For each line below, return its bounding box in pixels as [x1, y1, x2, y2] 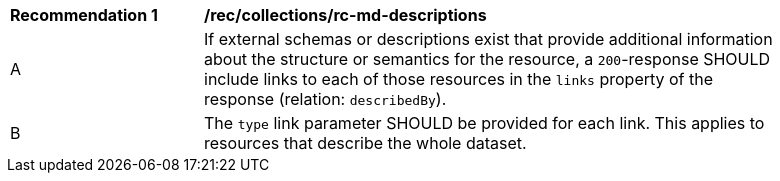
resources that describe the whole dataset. [204, 133, 527, 153]
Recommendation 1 [10, 5, 158, 25]
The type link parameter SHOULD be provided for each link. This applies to [204, 113, 765, 133]
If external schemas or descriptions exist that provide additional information [204, 29, 773, 49]
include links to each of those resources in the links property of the [204, 69, 714, 89]
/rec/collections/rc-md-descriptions [204, 5, 487, 25]
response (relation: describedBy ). [204, 89, 447, 109]
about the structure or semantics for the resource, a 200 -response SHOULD [204, 49, 771, 69]
